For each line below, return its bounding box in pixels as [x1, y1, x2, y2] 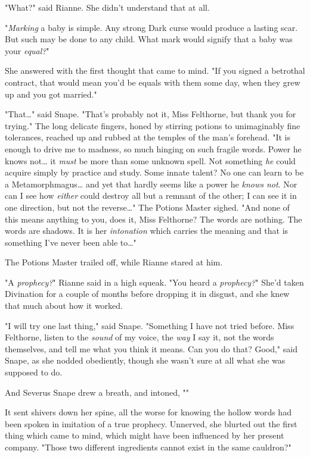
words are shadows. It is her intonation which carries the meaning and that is [5, 224, 289, 237]
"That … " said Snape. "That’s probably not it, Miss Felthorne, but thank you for [5, 108, 296, 120]
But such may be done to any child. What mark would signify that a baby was [5, 33, 293, 45]
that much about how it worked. [5, 299, 123, 312]
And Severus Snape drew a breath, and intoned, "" [5, 386, 189, 398]
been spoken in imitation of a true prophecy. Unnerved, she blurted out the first [5, 417, 297, 430]
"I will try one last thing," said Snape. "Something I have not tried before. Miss [5, 319, 294, 331]
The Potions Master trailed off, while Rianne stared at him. [5, 256, 223, 268]
